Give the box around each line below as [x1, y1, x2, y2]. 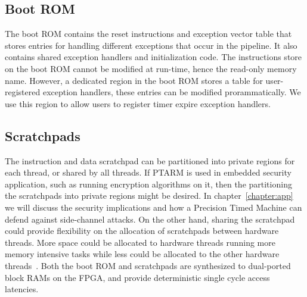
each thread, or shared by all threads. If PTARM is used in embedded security [5, 166, 292, 179]
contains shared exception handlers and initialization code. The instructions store [5, 51, 302, 63]
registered [5, 86, 41, 98]
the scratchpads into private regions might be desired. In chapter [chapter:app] [5, 189, 293, 202]
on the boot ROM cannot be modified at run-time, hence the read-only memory [5, 62, 297, 74]
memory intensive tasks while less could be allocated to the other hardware [5, 248, 280, 260]
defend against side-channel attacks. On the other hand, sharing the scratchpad [5, 212, 295, 225]
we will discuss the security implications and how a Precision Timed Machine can [5, 201, 302, 213]
